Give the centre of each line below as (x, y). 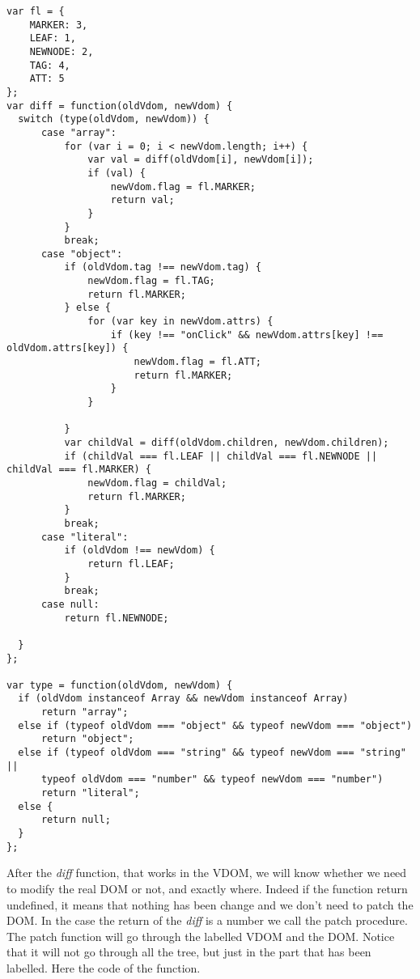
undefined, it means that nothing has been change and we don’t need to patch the (210, 904)
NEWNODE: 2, (62, 51)
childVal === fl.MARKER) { (79, 470)
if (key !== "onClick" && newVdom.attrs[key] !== (247, 335)
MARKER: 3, (59, 25)
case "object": (82, 254)
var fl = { (36, 11)
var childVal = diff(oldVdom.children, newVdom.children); (227, 443)
